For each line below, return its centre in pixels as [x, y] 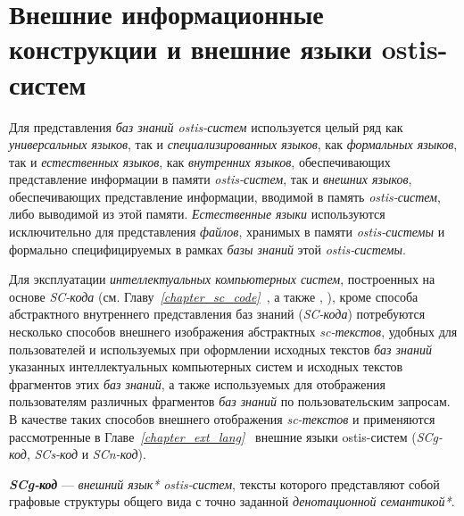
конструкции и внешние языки [191, 49]
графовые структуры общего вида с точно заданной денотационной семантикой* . [232, 501]
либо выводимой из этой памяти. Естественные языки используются [197, 214]
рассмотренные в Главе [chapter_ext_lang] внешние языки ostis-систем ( [213, 436]
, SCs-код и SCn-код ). [86, 454]
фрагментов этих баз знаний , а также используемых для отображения [197, 383]
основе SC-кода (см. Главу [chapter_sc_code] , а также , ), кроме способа [214, 296]
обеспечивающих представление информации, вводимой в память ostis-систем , [225, 196]
